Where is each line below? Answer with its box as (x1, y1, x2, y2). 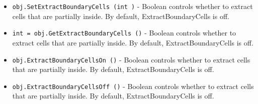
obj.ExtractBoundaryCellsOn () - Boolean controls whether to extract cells (12, 54, 250, 64)
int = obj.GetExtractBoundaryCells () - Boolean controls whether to (12, 27, 236, 38)
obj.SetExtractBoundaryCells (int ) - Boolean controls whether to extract (12, 1, 253, 11)
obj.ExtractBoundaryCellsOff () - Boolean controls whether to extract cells (12, 80, 254, 91)
